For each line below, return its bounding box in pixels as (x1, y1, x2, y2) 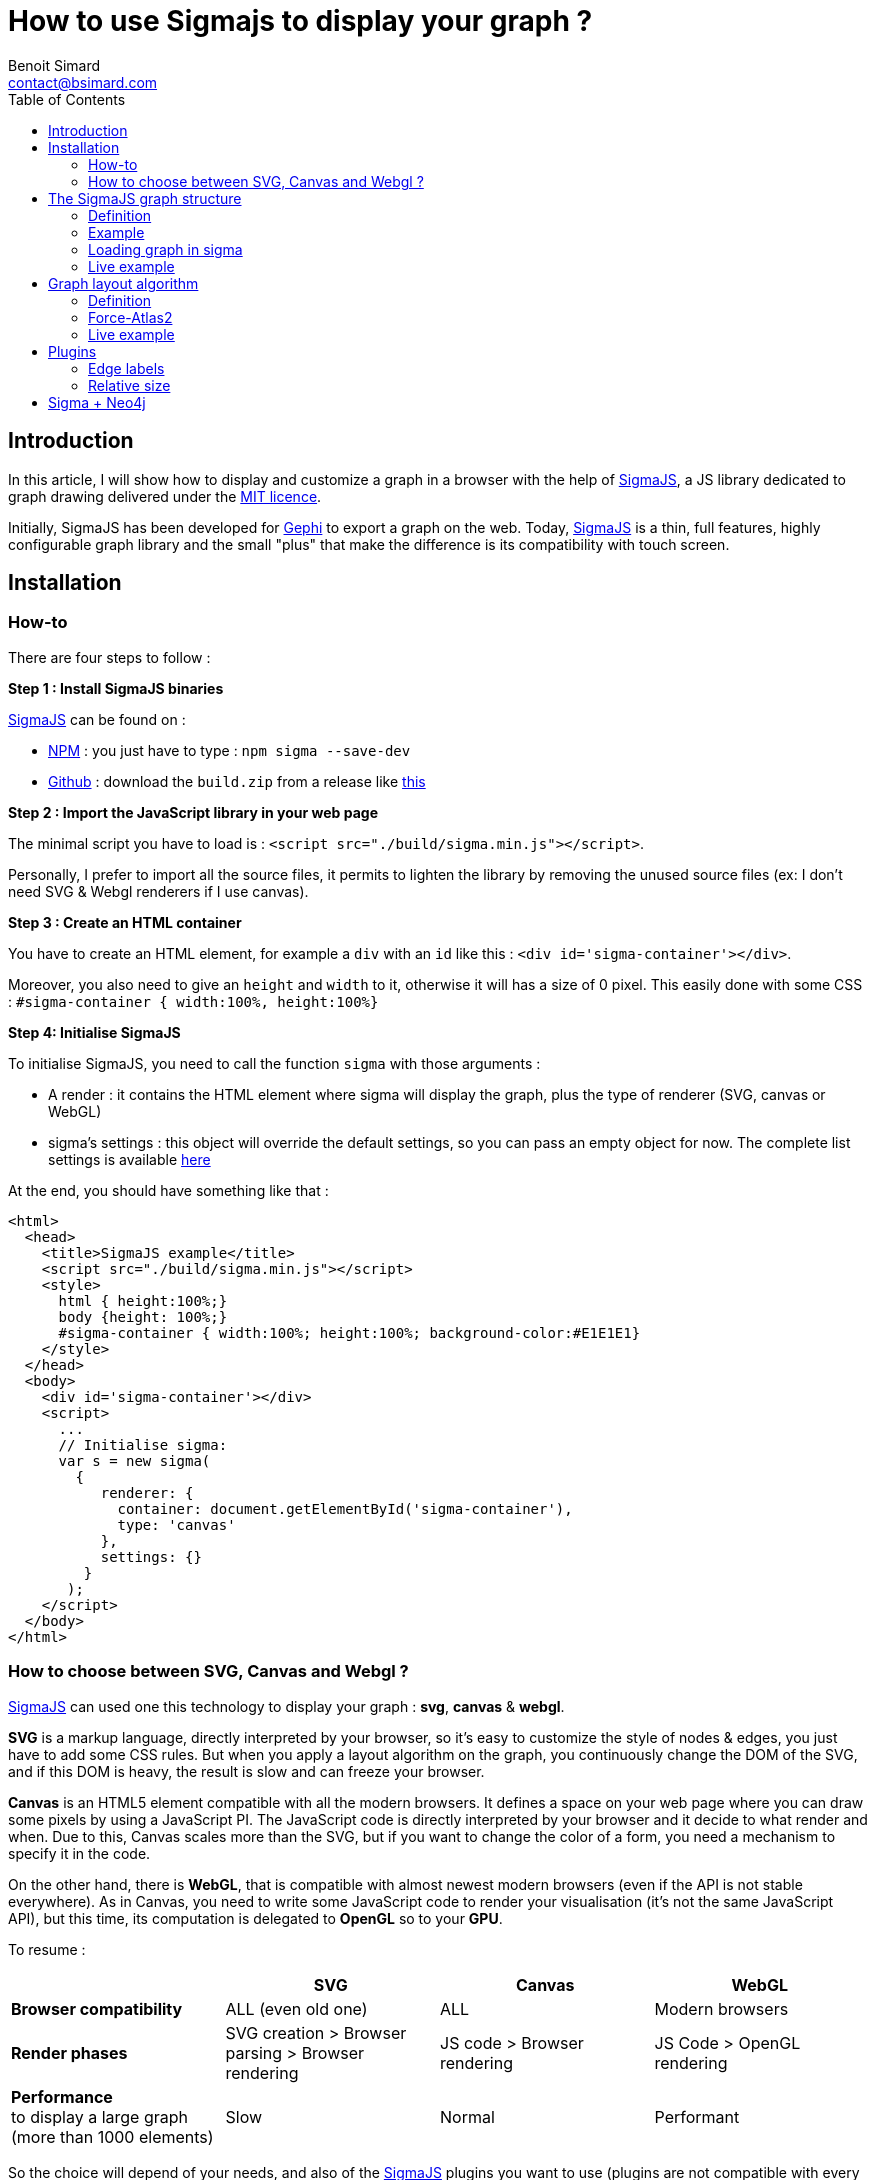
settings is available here (48, 1150, 211, 1168)
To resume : (8, 1940, 86, 1958)
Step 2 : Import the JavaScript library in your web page (8, 803, 379, 821)
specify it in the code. (8, 1844, 151, 1862)
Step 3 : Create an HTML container (8, 913, 242, 931)
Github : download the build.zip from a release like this (48, 772, 426, 790)
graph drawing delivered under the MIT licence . (8, 487, 322, 505)
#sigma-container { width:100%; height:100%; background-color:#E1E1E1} (58, 1324, 641, 1341)
